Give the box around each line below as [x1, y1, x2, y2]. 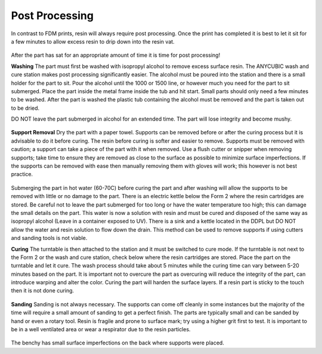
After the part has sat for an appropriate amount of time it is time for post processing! [11, 51, 221, 59]
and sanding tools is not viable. [11, 235, 88, 242]
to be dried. [11, 104, 40, 112]
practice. [11, 171, 33, 178]
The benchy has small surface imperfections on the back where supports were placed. [11, 339, 225, 346]
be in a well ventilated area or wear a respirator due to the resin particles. [11, 326, 191, 333]
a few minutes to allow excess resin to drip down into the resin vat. [11, 38, 175, 45]
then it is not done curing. [11, 287, 75, 294]
